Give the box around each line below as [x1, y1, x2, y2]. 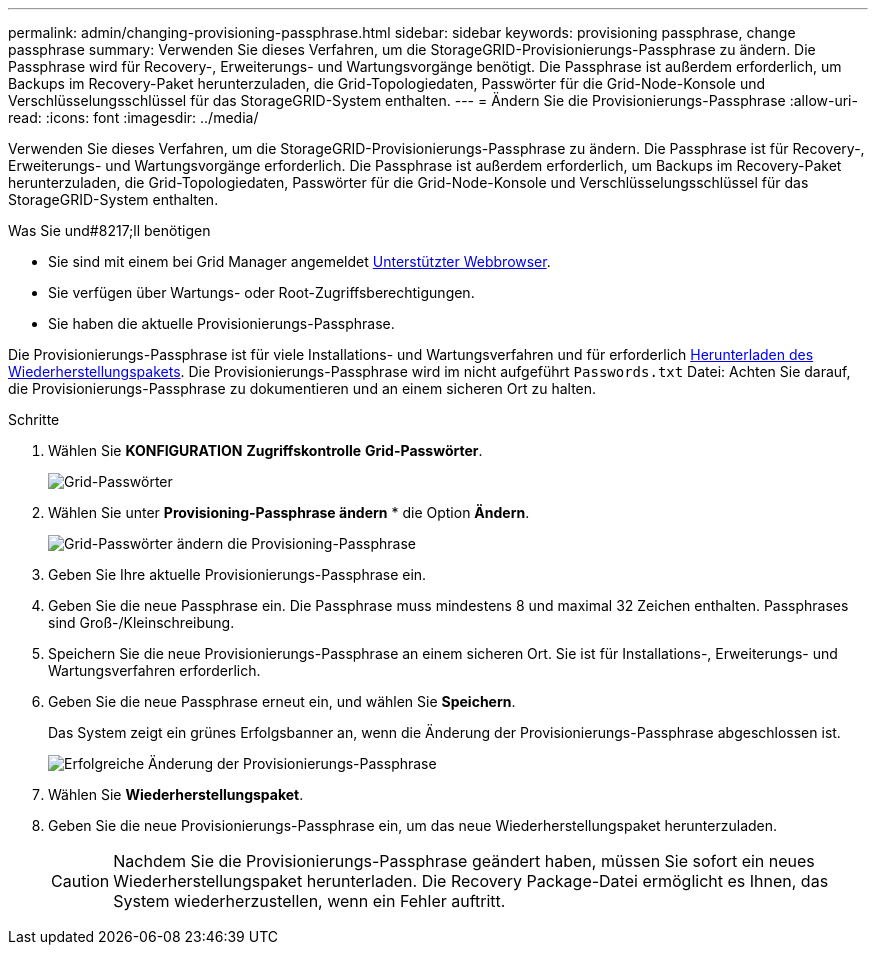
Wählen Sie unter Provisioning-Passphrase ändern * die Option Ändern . [48, 504, 530, 521]
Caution [51, 871, 110, 891]
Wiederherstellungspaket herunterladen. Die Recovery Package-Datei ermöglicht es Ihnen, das [113, 871, 829, 891]
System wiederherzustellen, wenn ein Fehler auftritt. [113, 891, 506, 911]
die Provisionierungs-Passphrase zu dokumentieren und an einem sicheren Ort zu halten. [8, 380, 597, 397]
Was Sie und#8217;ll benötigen [8, 222, 211, 239]
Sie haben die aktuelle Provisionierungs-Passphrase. [48, 315, 395, 332]
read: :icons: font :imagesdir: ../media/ [8, 109, 259, 126]
